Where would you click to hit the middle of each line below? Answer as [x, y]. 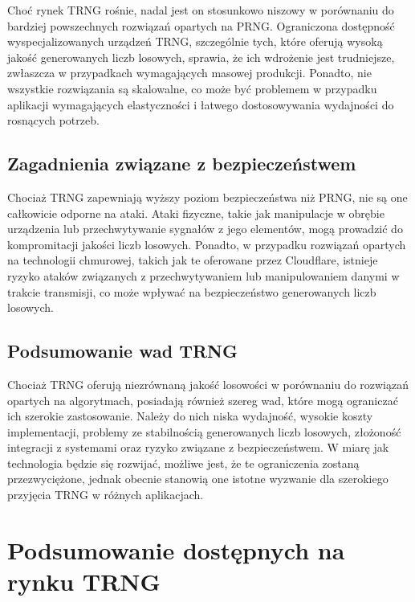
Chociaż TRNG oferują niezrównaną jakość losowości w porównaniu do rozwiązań [208, 384]
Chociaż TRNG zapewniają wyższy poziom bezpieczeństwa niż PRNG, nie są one [207, 197]
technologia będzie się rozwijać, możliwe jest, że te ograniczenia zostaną [183, 463]
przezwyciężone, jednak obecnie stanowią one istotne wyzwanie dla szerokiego [198, 479]
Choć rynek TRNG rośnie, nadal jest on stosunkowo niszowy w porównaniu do [201, 10]
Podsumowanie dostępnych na [176, 549]
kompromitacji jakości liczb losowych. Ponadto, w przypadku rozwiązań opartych [207, 244]
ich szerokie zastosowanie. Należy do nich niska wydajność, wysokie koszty [190, 416]
